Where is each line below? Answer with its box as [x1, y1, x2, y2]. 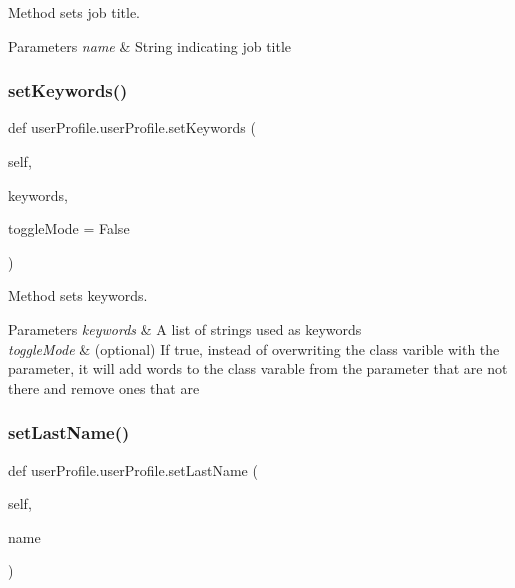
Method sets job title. [8, 2, 140, 22]
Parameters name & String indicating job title [8, 35, 292, 56]
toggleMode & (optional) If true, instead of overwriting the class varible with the [8, 338, 500, 359]
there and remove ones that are [8, 377, 200, 398]
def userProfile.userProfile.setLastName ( [8, 459, 258, 480]
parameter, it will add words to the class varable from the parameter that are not [8, 358, 508, 379]
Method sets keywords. [8, 285, 148, 306]
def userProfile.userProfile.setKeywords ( [8, 117, 256, 138]
